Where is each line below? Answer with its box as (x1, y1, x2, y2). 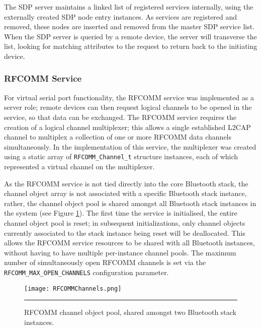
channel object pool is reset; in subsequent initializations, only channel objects (4, 217, 245, 228)
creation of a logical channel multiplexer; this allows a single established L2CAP (4, 121, 251, 132)
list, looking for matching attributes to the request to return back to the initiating (4, 41, 257, 51)
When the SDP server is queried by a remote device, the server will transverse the (4, 31, 257, 41)
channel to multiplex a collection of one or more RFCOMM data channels (4, 131, 232, 142)
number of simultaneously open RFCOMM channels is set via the (4, 257, 206, 268)
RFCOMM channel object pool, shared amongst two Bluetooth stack (24, 307, 237, 317)
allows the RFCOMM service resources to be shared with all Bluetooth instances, (4, 237, 255, 248)
